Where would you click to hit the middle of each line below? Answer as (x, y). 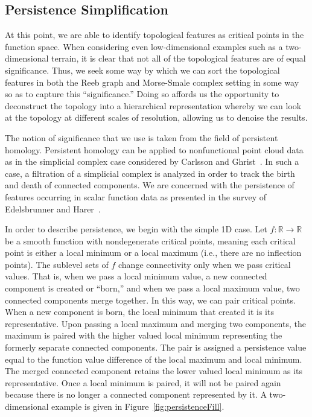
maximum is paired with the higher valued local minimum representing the (144, 335)
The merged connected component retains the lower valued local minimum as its (154, 371)
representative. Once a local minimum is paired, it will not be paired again (143, 382)
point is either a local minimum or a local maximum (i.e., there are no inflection (153, 253)
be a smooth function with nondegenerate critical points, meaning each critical (150, 240)
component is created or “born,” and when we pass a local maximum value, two (152, 288)
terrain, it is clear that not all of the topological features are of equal (179, 58)
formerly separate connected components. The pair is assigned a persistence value (156, 347)
